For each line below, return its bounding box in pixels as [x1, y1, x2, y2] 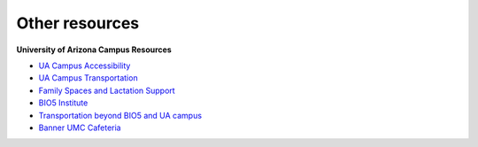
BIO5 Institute [38, 97, 89, 108]
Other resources [16, 13, 140, 33]
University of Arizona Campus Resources [16, 44, 172, 55]
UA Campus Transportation [38, 73, 138, 83]
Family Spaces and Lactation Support [38, 85, 176, 96]
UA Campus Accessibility [38, 60, 131, 71]
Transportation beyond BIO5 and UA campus [38, 110, 203, 120]
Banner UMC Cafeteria [38, 122, 121, 133]
